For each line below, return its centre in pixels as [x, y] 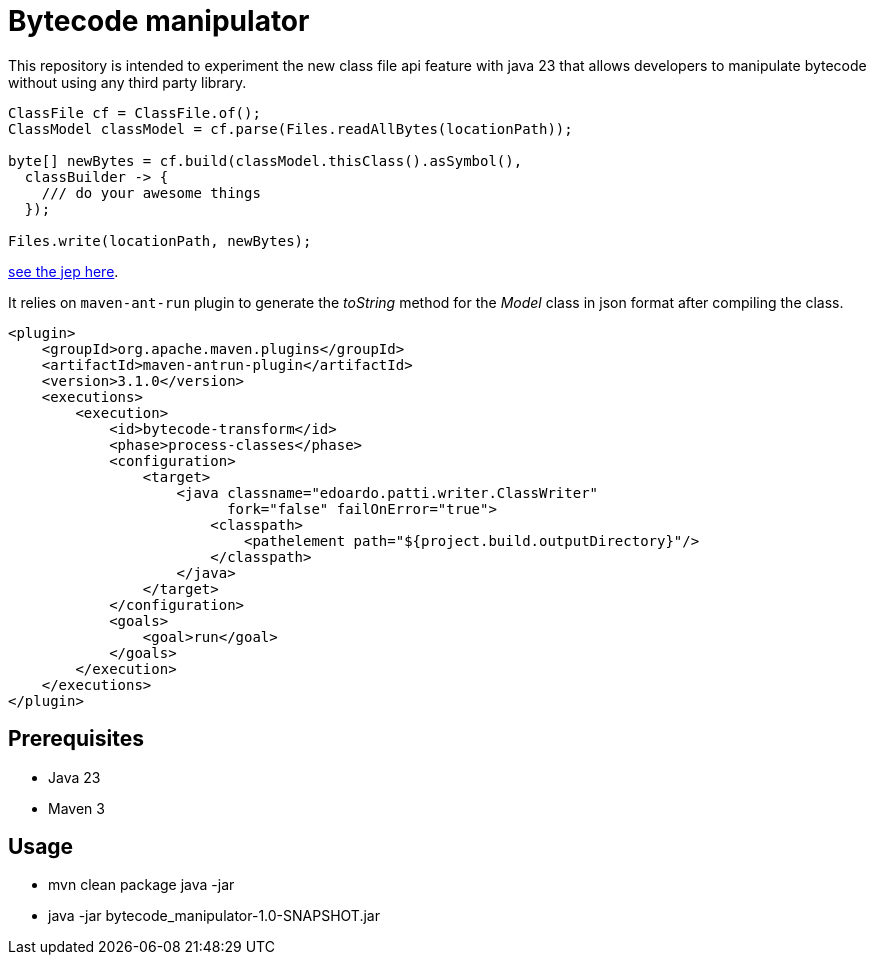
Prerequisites [76, 739]
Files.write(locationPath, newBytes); [160, 240]
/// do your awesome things [151, 192]
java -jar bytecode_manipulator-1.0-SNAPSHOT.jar [214, 916]
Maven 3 [76, 808]
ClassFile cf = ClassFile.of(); [134, 112]
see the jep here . [63, 271]
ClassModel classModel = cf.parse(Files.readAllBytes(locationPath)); [290, 128]
